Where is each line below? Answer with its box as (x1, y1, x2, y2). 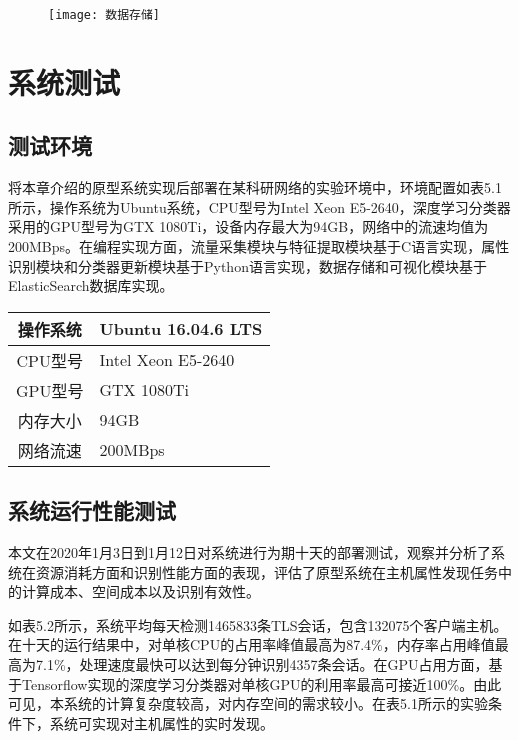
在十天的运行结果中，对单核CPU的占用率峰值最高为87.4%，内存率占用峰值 (8, 634, 495, 655)
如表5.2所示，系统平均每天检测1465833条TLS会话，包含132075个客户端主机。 (8, 614, 508, 635)
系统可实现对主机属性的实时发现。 (49, 712, 274, 733)
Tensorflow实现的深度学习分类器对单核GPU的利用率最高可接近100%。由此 (21, 673, 502, 694)
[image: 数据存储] (48, 8, 160, 22)
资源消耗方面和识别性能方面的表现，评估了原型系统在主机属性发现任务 (35, 561, 498, 582)
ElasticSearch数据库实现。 (8, 275, 174, 296)
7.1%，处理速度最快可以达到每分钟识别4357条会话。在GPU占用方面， (35, 653, 489, 674)
